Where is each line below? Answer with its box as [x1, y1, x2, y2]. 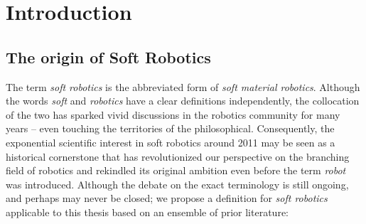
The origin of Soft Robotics [6, 46, 211, 68]
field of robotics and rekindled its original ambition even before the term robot [6, 163, 346, 178]
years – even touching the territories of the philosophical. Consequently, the [6, 121, 335, 136]
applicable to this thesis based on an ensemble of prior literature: [6, 204, 289, 219]
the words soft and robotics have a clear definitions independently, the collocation [6, 93, 360, 108]
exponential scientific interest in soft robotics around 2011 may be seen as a [6, 134, 335, 149]
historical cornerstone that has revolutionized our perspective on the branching [6, 149, 350, 164]
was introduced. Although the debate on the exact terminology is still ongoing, [6, 176, 349, 191]
